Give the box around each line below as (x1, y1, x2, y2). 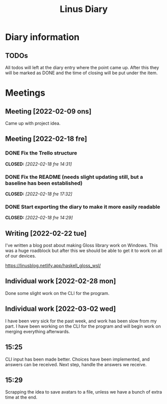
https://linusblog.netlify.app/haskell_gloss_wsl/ (5, 263, 101, 269)
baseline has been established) (5, 179, 83, 186)
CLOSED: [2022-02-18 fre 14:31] (5, 161, 72, 167)
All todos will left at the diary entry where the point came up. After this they (5, 65, 160, 70)
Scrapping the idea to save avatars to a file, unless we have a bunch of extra (5, 389, 162, 395)
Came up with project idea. (5, 121, 61, 126)
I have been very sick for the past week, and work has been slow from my (5, 318, 157, 324)
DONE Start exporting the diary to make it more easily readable (5, 203, 161, 210)
